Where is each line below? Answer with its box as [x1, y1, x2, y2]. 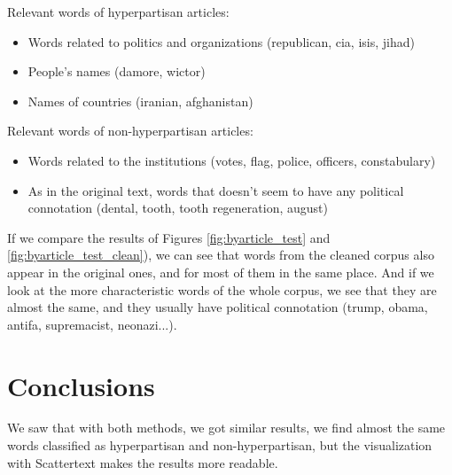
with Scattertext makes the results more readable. [7, 453, 278, 471]
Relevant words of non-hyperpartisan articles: [7, 121, 253, 140]
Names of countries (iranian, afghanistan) [27, 91, 253, 110]
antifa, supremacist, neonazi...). [7, 315, 177, 333]
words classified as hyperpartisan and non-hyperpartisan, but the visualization [7, 436, 433, 455]
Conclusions [7, 367, 155, 403]
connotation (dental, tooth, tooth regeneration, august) [27, 199, 328, 217]
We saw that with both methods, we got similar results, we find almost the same [7, 418, 446, 437]
